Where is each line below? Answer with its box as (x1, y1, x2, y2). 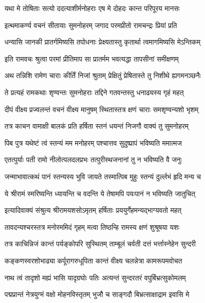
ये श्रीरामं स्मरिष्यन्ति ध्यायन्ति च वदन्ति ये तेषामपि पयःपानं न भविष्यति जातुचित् (4, 188, 195, 198)
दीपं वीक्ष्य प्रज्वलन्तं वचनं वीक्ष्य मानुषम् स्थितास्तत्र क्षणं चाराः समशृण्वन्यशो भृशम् (4, 104, 198, 114)
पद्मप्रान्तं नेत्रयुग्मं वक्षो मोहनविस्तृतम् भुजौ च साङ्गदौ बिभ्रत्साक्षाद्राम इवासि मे (4, 289, 189, 299)
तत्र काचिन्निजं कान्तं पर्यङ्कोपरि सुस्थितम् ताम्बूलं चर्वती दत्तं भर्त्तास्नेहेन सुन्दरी (4, 238, 196, 249)
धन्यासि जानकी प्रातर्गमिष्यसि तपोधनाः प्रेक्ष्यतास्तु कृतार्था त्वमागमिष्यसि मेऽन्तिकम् (4, 37, 200, 47)
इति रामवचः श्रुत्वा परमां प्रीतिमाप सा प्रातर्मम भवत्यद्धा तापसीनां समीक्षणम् (4, 53, 179, 64)
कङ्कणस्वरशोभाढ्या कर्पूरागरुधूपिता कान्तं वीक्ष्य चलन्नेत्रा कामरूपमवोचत (4, 255, 182, 265)
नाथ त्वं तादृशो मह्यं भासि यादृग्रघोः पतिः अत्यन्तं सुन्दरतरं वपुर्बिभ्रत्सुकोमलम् (4, 272, 186, 282)
